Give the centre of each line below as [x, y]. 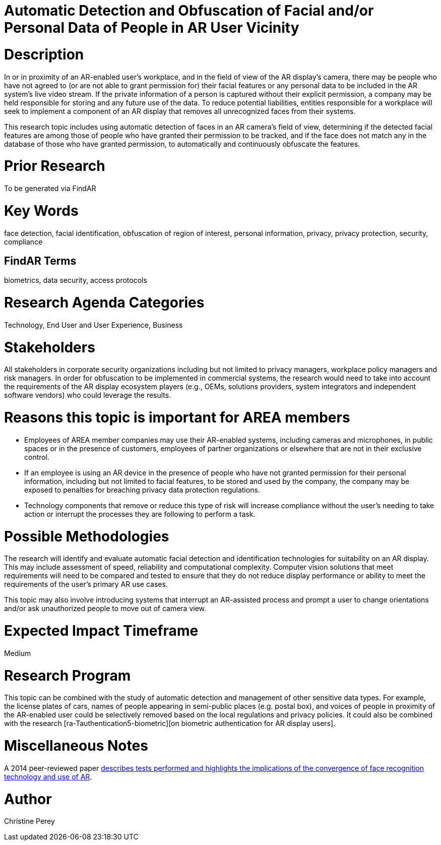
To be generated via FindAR [50, 188]
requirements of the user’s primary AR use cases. [86, 584]
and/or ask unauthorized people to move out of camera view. [105, 609]
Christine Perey [29, 821]
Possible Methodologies [87, 536]
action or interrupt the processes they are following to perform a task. [140, 514]
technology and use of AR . [48, 776]
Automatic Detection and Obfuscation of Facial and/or [189, 11]
